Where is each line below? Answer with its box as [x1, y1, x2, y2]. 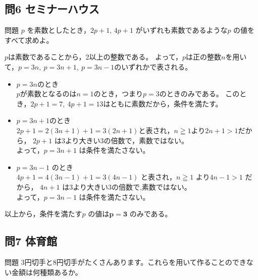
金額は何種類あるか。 [11, 266, 82, 277]
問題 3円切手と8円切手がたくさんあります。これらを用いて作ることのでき [5, 256, 246, 267]
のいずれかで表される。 [114, 61, 192, 72]
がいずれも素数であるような [135, 25, 228, 35]
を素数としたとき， [27, 25, 90, 35]
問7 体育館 [5, 233, 58, 249]
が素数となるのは [20, 88, 77, 99]
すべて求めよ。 [5, 34, 54, 45]
